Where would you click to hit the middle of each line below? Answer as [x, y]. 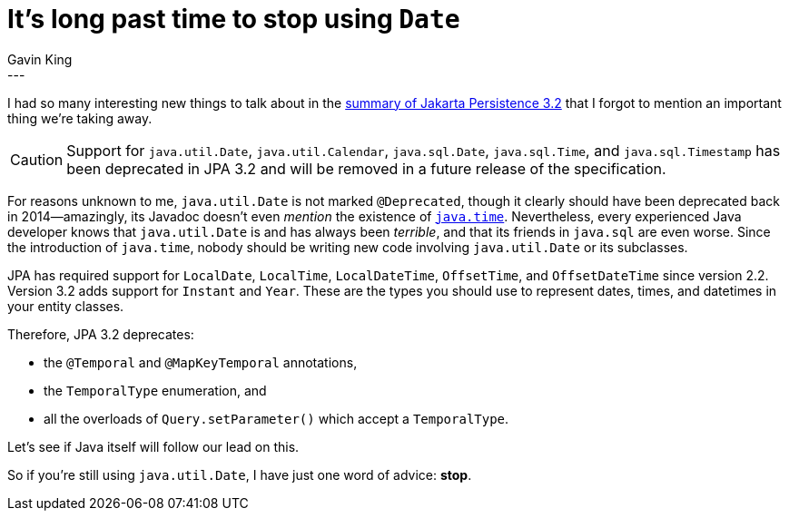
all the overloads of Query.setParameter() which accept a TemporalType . [276, 418]
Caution [37, 159]
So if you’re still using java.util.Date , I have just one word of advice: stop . [240, 474]
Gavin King [40, 59]
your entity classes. [66, 306]
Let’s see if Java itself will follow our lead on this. [153, 446]
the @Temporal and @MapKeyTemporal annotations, [201, 362]
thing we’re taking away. [80, 118]
